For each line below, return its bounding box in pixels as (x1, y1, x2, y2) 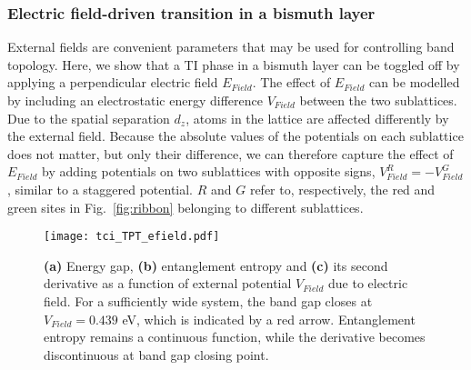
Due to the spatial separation (7, 108, 170, 127)
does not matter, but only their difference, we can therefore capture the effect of (7, 144, 454, 163)
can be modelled (368, 73, 460, 92)
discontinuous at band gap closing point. (44, 345, 269, 364)
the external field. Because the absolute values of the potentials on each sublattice (7, 126, 464, 145)
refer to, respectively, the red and (249, 179, 436, 198)
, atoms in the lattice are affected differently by (185, 108, 449, 127)
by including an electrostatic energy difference (7, 91, 263, 109)
